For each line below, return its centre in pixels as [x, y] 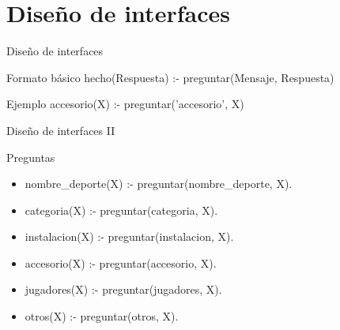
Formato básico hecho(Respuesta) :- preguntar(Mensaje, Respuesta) [170, 77]
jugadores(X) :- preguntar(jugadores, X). [123, 289]
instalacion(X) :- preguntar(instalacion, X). [129, 236]
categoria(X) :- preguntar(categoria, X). [121, 210]
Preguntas [31, 157]
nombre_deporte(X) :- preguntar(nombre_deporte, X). [159, 184]
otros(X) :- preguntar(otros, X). [102, 316]
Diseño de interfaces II [61, 130]
